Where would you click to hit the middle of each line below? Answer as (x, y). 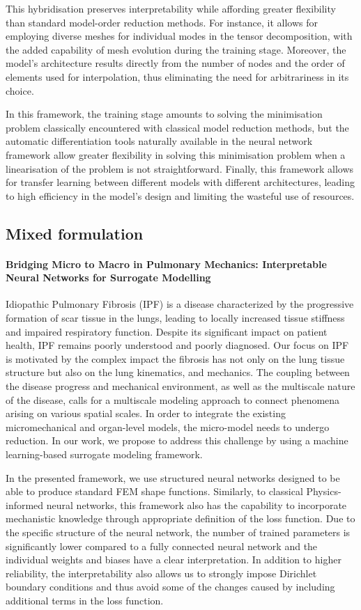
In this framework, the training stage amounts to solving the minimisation (164, 114)
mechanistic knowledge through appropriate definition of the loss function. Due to (180, 518)
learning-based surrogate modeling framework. (104, 454)
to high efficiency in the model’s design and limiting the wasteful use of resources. (180, 195)
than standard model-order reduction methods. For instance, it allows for (162, 22)
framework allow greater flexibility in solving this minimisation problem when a (176, 154)
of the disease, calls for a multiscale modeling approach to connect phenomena (173, 399)
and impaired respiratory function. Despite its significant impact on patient (167, 331)
